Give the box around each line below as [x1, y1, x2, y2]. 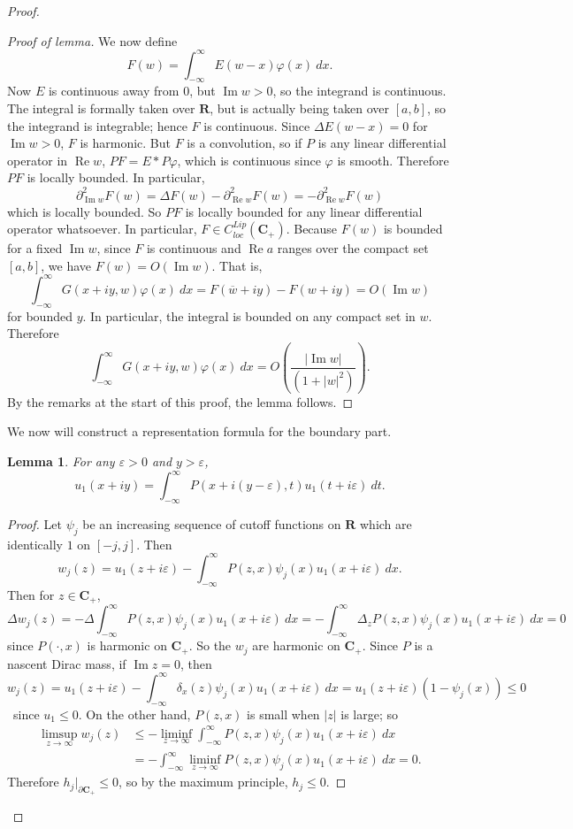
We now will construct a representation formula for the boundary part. [7, 422, 392, 441]
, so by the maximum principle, [118, 772, 288, 791]
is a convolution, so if [187, 134, 302, 152]
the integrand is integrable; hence [7, 116, 187, 134]
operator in [7, 150, 68, 169]
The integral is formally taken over [7, 99, 195, 118]
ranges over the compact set [277, 239, 429, 257]
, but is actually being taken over [210, 99, 390, 118]
